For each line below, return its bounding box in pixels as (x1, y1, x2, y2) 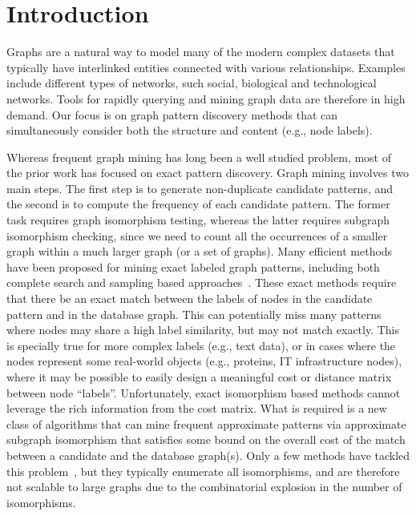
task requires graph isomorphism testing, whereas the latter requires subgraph (6, 212, 390, 228)
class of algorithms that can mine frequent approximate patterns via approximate (6, 415, 406, 432)
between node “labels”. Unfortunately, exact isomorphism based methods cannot (6, 384, 401, 401)
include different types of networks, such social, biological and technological (6, 75, 377, 91)
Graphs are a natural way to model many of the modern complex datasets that (6, 43, 395, 60)
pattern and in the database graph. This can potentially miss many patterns (6, 305, 382, 322)
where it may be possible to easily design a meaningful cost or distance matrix (6, 369, 392, 385)
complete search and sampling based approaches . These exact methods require (6, 274, 397, 291)
